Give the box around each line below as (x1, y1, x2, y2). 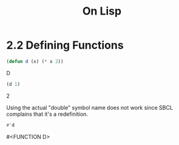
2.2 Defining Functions (6, 38, 124, 52)
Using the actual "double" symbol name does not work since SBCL (6, 104, 173, 111)
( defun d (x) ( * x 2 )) (6, 58, 64, 64)
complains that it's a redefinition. (6, 110, 88, 118)
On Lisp (82, 4, 122, 18)
